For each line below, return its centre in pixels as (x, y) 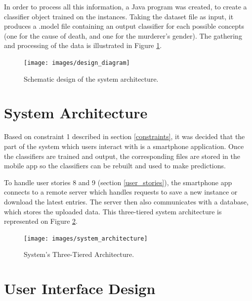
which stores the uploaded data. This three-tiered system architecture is (113, 211)
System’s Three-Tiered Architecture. (79, 254)
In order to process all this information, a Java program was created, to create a (126, 6)
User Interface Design (80, 288)
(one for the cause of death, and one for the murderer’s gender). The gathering (123, 35)
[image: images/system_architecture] (86, 238)
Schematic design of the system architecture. (91, 78)
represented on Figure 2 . (41, 221)
